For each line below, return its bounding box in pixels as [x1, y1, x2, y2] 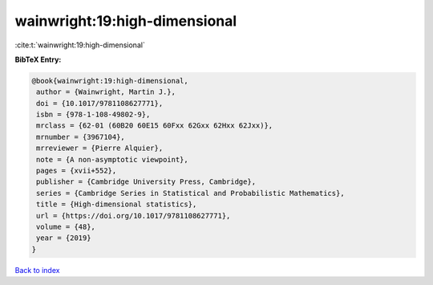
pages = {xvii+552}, [36, 166, 117, 176]
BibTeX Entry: [14, 55, 62, 64]
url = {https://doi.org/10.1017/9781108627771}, [36, 211, 231, 220]
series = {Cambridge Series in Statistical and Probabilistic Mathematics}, [36, 189, 345, 197]
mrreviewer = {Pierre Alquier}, [36, 144, 164, 153]
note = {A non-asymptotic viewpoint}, [36, 155, 188, 164]
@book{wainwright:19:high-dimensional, [31, 76, 188, 85]
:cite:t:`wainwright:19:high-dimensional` [14, 40, 146, 50]
